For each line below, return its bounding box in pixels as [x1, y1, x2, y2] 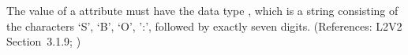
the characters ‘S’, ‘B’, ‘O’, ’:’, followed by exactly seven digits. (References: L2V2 [6, 17, 402, 34]
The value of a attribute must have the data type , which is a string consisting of [6, 2, 399, 18]
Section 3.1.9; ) [6, 33, 81, 49]
